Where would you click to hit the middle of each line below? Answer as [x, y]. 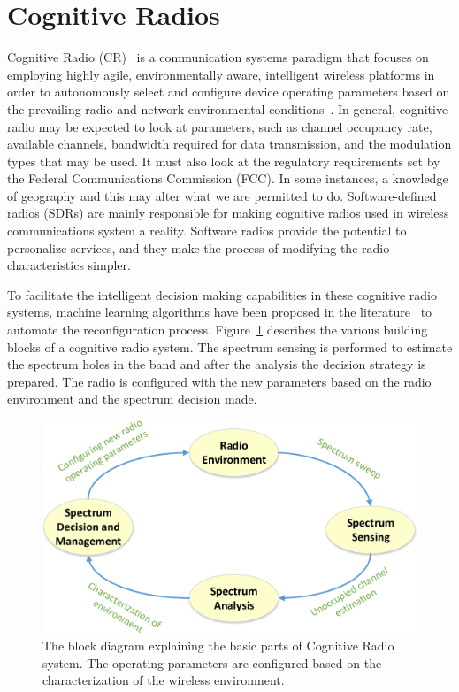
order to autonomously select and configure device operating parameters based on [229, 92]
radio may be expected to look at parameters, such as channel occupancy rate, [220, 126]
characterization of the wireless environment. [164, 680]
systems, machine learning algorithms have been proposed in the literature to [220, 312]
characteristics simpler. [69, 265]
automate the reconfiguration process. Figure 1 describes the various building [218, 330]
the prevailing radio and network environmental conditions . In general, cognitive [228, 108]
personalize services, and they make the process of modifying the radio [199, 247]
